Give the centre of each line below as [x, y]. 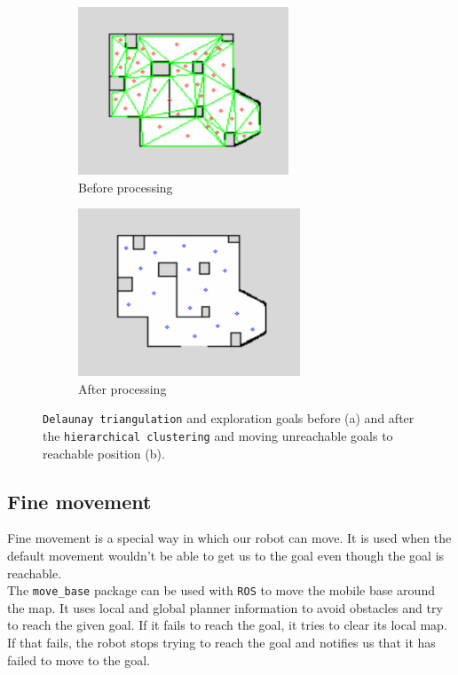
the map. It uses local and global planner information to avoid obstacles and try [225, 607]
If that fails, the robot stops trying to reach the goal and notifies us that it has [221, 643]
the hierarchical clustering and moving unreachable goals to [218, 435]
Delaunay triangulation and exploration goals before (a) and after [229, 418]
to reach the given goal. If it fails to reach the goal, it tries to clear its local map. [227, 625]
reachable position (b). [104, 453]
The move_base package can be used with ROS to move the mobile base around [221, 590]
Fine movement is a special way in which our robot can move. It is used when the [229, 538]
